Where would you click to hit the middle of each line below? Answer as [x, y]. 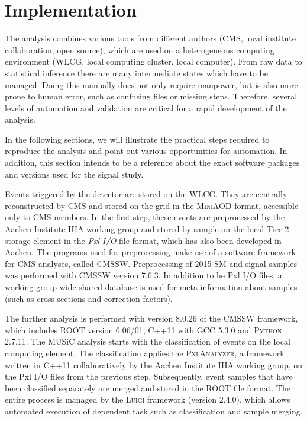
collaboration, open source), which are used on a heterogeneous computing [140, 49]
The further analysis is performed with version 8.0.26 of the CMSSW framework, [151, 318]
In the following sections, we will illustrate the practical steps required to [137, 139]
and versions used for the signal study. [74, 174]
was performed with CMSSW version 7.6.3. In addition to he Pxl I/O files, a [143, 275]
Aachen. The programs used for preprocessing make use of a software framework [150, 252]
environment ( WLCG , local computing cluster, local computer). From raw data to [153, 61]
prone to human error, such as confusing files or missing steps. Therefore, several [151, 96]
